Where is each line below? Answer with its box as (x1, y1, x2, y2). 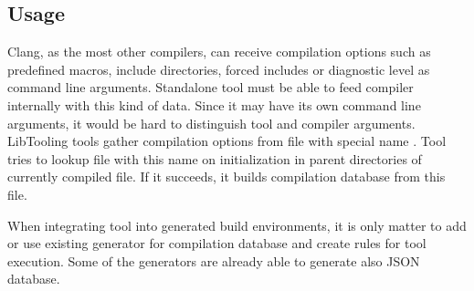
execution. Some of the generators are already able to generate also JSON (7, 251, 420, 270)
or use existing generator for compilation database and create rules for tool (7, 234, 427, 253)
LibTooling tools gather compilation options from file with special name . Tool (7, 131, 447, 151)
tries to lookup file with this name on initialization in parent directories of (7, 149, 422, 168)
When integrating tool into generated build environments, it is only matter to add (7, 215, 467, 234)
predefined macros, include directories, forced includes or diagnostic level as (7, 59, 430, 78)
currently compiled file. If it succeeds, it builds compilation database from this (7, 167, 446, 186)
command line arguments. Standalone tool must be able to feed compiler (7, 78, 414, 97)
